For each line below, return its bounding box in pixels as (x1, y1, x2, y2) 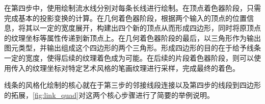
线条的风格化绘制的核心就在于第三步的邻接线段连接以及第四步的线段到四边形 (4, 80, 261, 90)
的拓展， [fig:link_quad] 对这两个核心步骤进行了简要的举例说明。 (4, 89, 214, 100)
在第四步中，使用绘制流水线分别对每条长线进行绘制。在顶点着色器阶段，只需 (4, 3, 261, 13)
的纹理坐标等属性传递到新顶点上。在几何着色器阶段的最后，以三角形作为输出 (4, 32, 261, 43)
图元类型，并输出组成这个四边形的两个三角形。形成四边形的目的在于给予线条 (4, 42, 261, 53)
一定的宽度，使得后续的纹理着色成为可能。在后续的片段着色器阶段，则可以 (4, 52, 254, 63)
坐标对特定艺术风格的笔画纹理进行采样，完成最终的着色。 (46, 62, 240, 73)
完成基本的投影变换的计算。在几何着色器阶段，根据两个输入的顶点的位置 (4, 12, 247, 23)
